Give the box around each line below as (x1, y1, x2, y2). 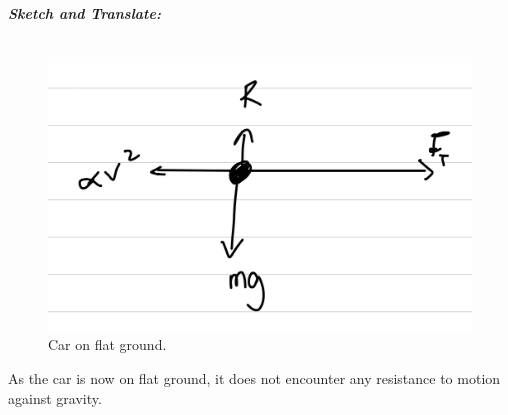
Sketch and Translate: (8, 3, 161, 23)
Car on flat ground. (48, 334, 167, 355)
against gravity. (8, 387, 102, 408)
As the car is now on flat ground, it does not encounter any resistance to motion (8, 368, 501, 389)
